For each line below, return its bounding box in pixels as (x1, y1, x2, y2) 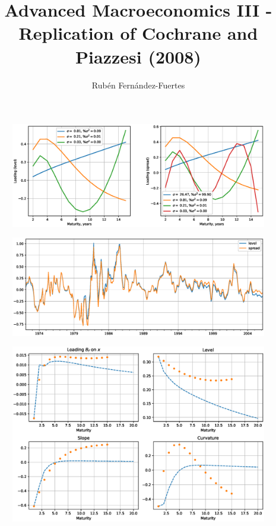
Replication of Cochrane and (18, 21, 258, 45)
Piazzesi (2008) (75, 44, 201, 68)
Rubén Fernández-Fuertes (91, 78, 185, 91)
